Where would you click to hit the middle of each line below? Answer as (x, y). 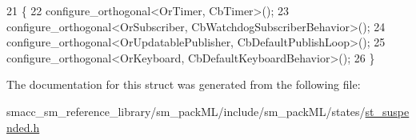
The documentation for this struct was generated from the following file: (184, 84)
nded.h (23, 127)
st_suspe (387, 111)
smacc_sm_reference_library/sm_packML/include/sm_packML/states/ (186, 111)
